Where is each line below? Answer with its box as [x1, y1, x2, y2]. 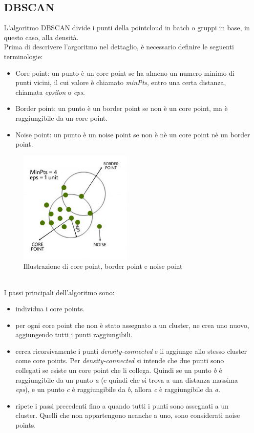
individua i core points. [15, 303, 85, 314]
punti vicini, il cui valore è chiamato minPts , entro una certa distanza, [15, 77, 226, 87]
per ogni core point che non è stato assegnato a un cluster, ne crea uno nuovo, [15, 320, 249, 330]
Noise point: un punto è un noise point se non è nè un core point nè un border [15, 129, 250, 139]
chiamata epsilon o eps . [15, 87, 85, 97]
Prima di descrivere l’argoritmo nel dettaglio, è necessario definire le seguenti [4, 42, 234, 52]
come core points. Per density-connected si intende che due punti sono [15, 355, 224, 366]
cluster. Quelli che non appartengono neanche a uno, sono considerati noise [15, 410, 240, 420]
